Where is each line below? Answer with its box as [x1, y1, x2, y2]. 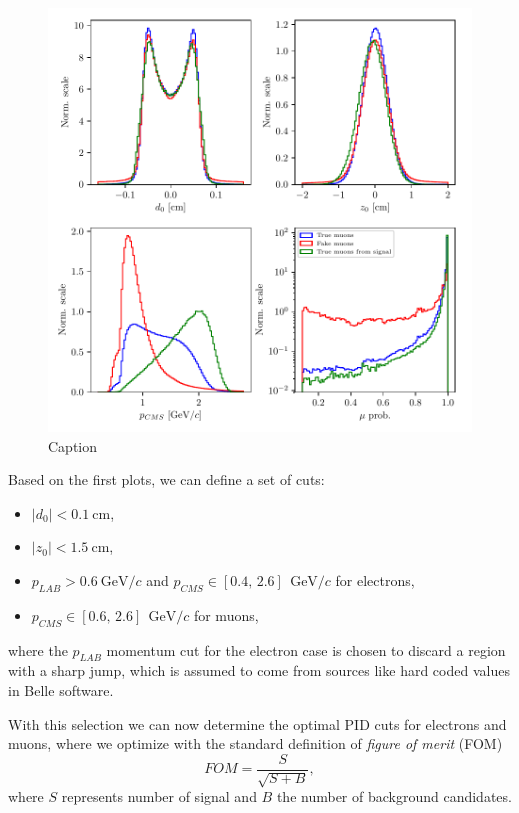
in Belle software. [8, 679, 114, 700]
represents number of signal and [61, 786, 257, 807]
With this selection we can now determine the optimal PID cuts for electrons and [8, 713, 507, 734]
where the [8, 639, 68, 660]
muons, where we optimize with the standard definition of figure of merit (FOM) [8, 733, 503, 754]
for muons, [193, 604, 259, 625]
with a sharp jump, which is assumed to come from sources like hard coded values [8, 660, 510, 681]
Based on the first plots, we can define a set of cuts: [8, 469, 325, 490]
